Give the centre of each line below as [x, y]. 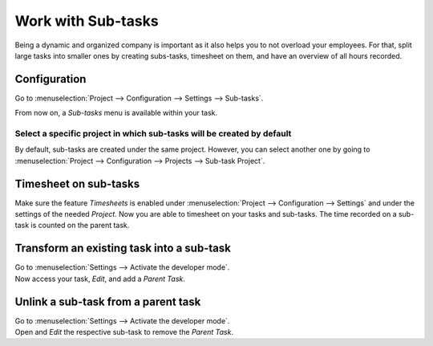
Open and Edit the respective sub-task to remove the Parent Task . [124, 332]
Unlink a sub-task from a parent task [108, 301]
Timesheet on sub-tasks [77, 183]
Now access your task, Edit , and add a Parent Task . [100, 279]
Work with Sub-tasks [87, 21]
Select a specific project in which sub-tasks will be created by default [153, 134]
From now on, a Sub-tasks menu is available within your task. [116, 113]
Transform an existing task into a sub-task [123, 248]
